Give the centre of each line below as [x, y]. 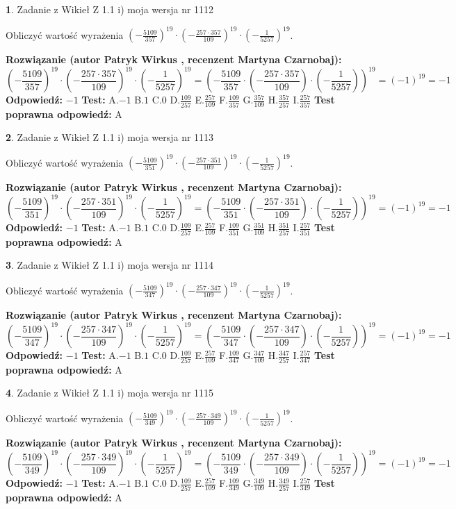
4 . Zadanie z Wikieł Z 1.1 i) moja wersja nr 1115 [110, 393]
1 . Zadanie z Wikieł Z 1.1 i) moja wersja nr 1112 [110, 9]
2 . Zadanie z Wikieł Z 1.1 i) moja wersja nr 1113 [110, 137]
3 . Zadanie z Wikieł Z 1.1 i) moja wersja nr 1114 [110, 265]
